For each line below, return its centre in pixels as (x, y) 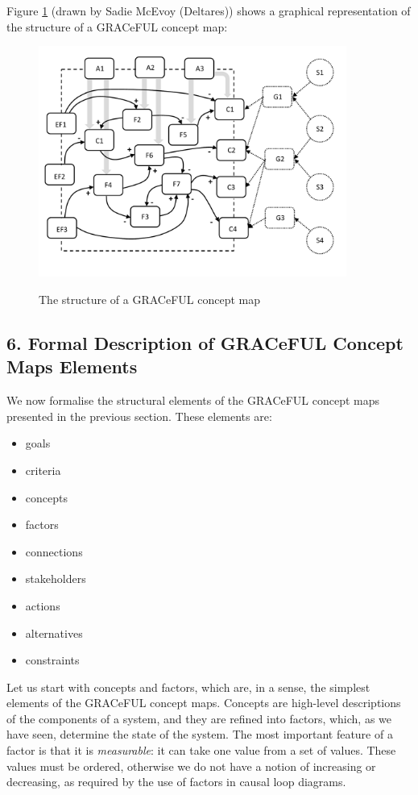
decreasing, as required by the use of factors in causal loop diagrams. (176, 782)
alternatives (54, 633)
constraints (52, 660)
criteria (43, 470)
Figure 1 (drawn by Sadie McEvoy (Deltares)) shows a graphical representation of (209, 10)
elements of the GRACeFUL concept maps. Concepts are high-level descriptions (204, 703)
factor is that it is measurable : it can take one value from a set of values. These (201, 750)
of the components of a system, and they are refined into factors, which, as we (199, 718)
